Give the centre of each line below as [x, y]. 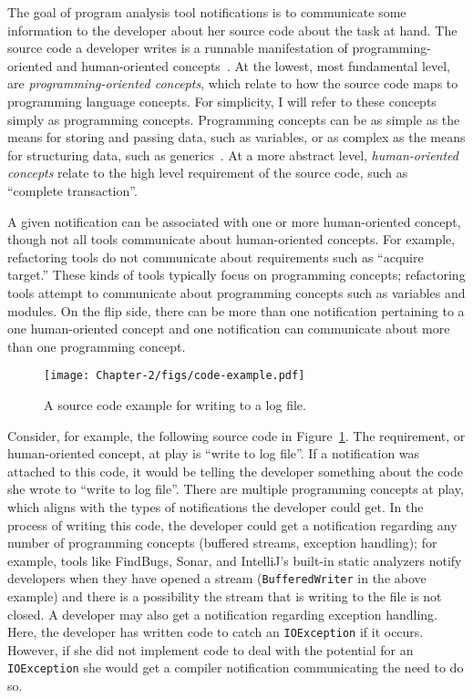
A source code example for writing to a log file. [175, 404]
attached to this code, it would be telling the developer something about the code [235, 471]
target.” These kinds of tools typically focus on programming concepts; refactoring [236, 275]
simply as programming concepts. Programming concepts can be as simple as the [234, 119]
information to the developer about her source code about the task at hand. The [232, 30]
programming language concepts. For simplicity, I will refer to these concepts [222, 101]
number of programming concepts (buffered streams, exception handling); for [222, 543]
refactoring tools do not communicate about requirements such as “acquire [216, 257]
